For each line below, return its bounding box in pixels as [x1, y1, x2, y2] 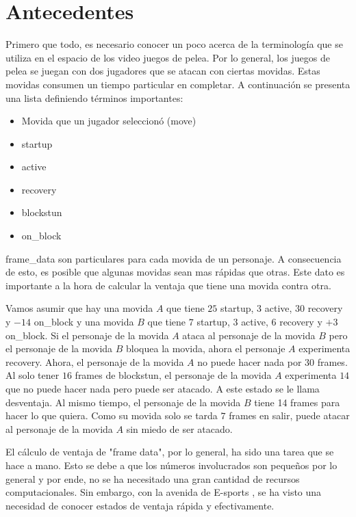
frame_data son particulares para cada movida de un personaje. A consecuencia [5, 251, 342, 265]
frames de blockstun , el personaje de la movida [75, 368, 272, 382]
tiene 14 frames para [254, 395, 340, 409]
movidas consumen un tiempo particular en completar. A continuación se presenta [5, 77, 351, 91]
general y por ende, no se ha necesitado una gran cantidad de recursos [5, 471, 300, 486]
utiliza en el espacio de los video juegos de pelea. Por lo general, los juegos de [5, 50, 330, 64]
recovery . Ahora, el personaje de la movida [5, 354, 184, 369]
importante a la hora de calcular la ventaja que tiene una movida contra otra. [5, 278, 331, 292]
